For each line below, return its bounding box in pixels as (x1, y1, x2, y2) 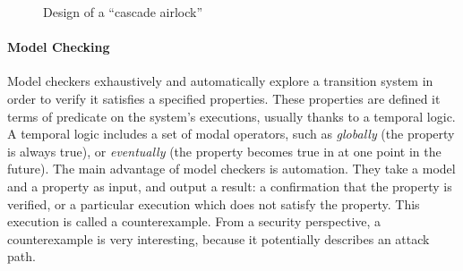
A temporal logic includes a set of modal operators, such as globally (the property (7, 124, 455, 143)
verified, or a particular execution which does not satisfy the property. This (7, 194, 420, 213)
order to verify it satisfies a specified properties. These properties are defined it (7, 89, 441, 107)
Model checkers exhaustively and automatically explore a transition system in (7, 72, 433, 90)
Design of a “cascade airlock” (43, 3, 203, 21)
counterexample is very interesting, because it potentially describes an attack (7, 229, 430, 248)
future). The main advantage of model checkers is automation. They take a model (7, 159, 456, 178)
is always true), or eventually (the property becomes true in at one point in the (7, 141, 442, 160)
